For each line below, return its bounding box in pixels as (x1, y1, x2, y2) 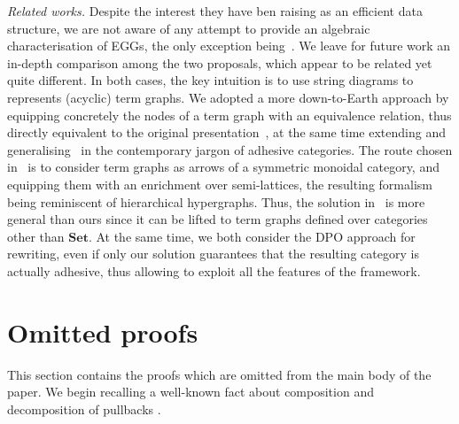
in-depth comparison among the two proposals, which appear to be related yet (7, 53, 432, 72)
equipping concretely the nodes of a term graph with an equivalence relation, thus (7, 105, 452, 124)
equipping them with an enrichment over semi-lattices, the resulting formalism (7, 174, 432, 193)
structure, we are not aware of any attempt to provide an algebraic (7, 19, 370, 37)
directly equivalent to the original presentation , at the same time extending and (7, 123, 446, 142)
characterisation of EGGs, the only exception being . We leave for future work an (7, 36, 451, 55)
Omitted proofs (7, 313, 198, 350)
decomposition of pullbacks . (7, 399, 161, 418)
